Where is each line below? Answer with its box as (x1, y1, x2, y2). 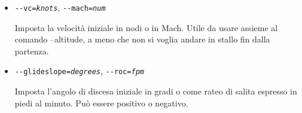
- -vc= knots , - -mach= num (14, 1, 106, 13)
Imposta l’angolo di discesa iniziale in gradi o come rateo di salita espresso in (14, 85, 297, 97)
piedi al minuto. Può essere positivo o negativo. (14, 96, 188, 109)
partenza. (14, 44, 49, 57)
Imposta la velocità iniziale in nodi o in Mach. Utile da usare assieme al (14, 21, 278, 33)
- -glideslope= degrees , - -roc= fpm (14, 65, 145, 77)
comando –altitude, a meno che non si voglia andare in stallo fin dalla (14, 33, 270, 45)
